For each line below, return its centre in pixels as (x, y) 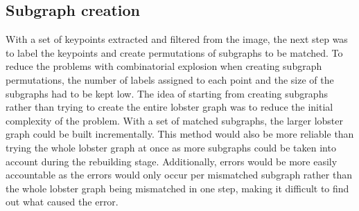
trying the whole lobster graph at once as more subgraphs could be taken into (171, 147)
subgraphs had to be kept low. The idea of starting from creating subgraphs (167, 93)
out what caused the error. (62, 202)
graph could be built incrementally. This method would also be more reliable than (180, 134)
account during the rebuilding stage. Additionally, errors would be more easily (172, 161)
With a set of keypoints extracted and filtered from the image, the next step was (177, 39)
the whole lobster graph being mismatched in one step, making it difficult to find (177, 188)
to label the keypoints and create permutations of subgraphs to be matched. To (174, 52)
